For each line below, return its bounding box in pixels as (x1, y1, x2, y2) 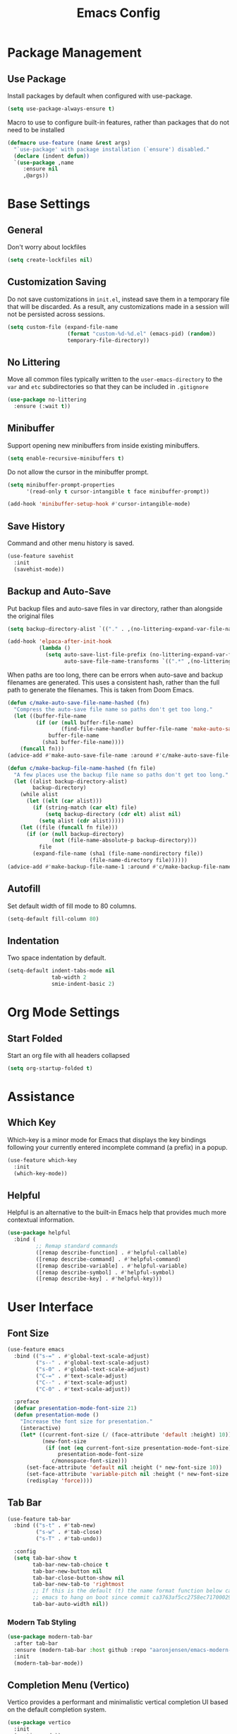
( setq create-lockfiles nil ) (7, 257, 93, 264)
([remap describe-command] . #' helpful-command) (35, 1255, 181, 1263)
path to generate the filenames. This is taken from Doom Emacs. (7, 685, 194, 694)
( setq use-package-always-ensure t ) (7, 105, 115, 112)
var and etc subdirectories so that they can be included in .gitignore (7, 383, 209, 391)
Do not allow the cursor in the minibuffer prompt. (7, 467, 150, 476)
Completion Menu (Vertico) (7, 1680, 130, 1691)
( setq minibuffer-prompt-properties (7, 481, 115, 489)
